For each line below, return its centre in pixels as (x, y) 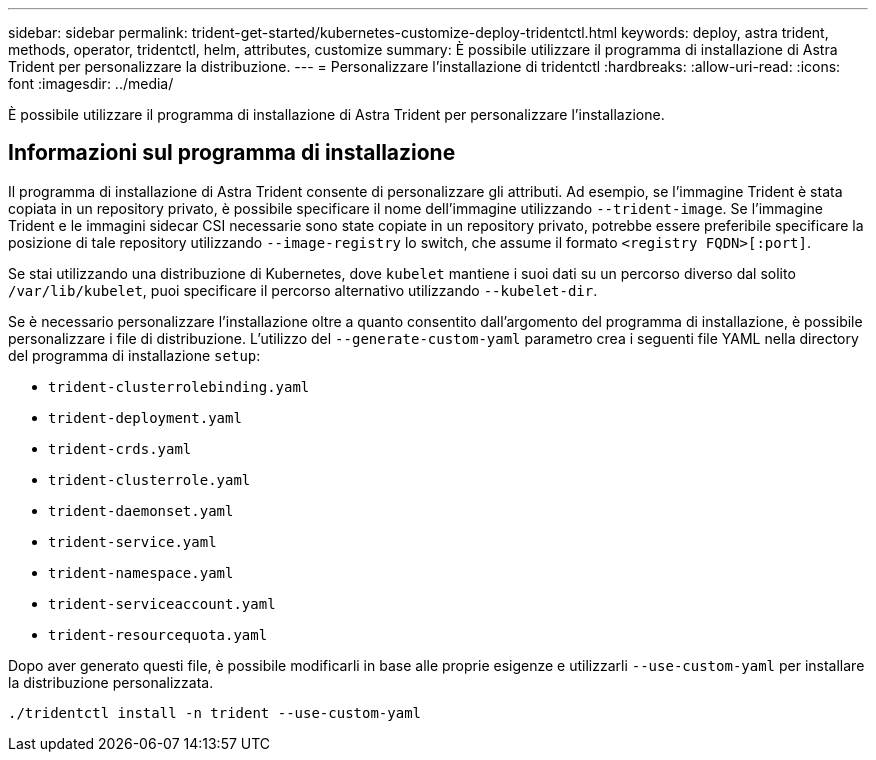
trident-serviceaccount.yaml (162, 603)
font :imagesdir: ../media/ (91, 83)
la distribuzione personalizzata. (111, 682)
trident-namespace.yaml (141, 572)
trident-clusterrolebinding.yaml (179, 386)
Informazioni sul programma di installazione (232, 153)
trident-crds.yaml (120, 448)
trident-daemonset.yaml (141, 510)
